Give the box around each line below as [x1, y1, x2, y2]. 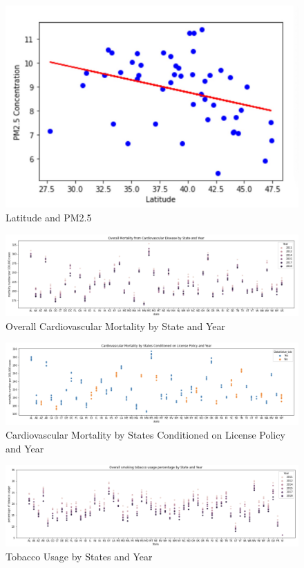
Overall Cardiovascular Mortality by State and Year [6, 318, 226, 333]
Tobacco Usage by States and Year [6, 549, 153, 563]
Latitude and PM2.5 [6, 210, 92, 224]
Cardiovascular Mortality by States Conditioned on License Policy [6, 427, 285, 441]
